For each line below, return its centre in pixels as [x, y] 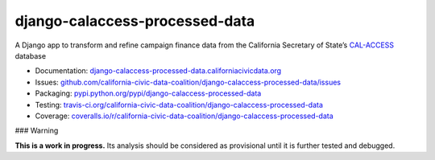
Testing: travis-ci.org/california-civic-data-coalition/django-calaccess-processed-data [179, 105]
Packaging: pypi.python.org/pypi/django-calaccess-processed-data [148, 93]
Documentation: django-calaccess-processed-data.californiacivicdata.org [158, 71]
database [31, 55]
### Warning [37, 131]
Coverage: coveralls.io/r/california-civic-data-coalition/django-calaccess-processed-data [184, 116]
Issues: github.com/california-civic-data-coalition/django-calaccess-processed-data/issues [188, 82]
